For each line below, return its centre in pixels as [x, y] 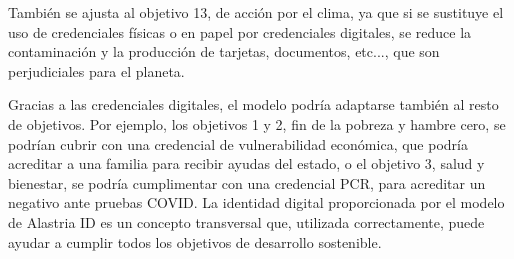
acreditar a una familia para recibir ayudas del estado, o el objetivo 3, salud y [246, 163]
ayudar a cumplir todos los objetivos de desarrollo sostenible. [195, 241]
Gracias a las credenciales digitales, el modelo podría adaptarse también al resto [253, 104]
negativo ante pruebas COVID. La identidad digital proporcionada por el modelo [256, 202]
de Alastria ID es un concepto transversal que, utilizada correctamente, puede [246, 221]
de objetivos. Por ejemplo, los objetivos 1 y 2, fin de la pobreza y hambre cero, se [257, 123]
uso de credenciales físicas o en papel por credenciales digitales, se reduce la [240, 31]
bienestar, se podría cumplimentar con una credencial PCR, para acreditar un [247, 182]
